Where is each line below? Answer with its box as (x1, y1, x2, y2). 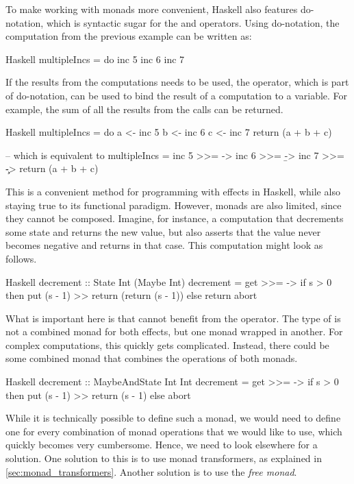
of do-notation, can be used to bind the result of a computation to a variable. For (5, 88, 348, 102)
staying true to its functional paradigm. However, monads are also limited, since (5, 197, 342, 212)
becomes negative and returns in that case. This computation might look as (5, 238, 323, 252)
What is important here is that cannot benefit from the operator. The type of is (5, 311, 341, 325)
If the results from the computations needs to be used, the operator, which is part (5, 75, 349, 89)
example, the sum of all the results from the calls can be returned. (5, 101, 283, 116)
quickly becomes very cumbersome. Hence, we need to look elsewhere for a (5, 437, 318, 452)
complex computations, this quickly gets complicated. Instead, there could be (5, 337, 329, 352)
